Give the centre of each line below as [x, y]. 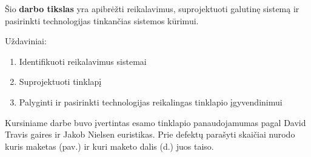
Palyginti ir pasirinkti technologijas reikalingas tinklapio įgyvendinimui [151, 102]
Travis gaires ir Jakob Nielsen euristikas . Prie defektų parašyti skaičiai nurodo [150, 134]
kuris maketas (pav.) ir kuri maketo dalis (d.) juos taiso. [109, 146]
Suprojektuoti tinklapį [60, 82]
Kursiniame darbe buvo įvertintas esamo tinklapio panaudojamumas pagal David [155, 122]
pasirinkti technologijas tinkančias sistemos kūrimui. [102, 20]
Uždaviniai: [26, 41]
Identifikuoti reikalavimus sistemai [83, 61]
